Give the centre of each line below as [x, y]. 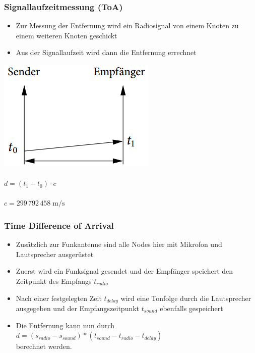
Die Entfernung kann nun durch [65, 325]
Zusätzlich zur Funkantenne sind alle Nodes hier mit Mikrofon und [119, 244]
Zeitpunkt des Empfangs [54, 281]
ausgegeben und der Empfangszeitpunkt [78, 308]
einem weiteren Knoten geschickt [67, 35]
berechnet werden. [44, 346]
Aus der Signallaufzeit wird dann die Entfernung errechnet [106, 52]
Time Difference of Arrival [59, 225]
